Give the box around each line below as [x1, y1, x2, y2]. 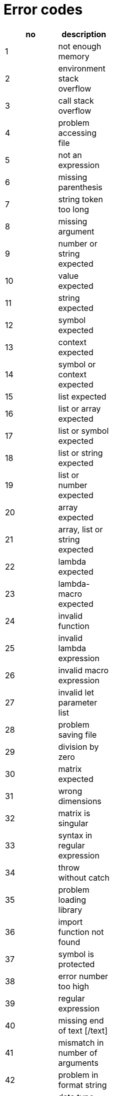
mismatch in [58, 1037, 104, 1048]
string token [58, 194, 103, 204]
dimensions [58, 796, 101, 806]
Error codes [3, 1, 83, 18]
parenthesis [58, 182, 102, 192]
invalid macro [58, 665, 109, 675]
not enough [58, 41, 101, 51]
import [58, 916, 83, 927]
